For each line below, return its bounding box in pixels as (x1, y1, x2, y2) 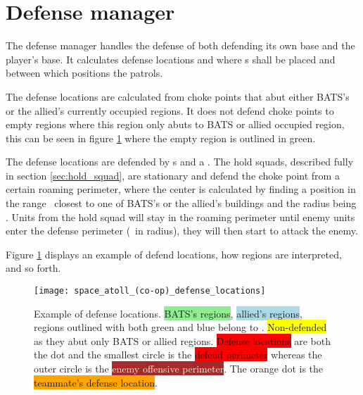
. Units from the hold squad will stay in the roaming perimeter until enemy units (6, 209, 355, 224)
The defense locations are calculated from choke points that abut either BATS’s (6, 89, 350, 104)
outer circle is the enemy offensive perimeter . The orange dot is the (34, 361, 324, 376)
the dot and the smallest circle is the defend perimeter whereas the (34, 347, 322, 362)
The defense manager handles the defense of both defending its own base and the (6, 38, 355, 53)
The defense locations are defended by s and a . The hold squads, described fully (6, 154, 354, 169)
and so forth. (6, 261, 61, 275)
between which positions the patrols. (6, 65, 163, 80)
